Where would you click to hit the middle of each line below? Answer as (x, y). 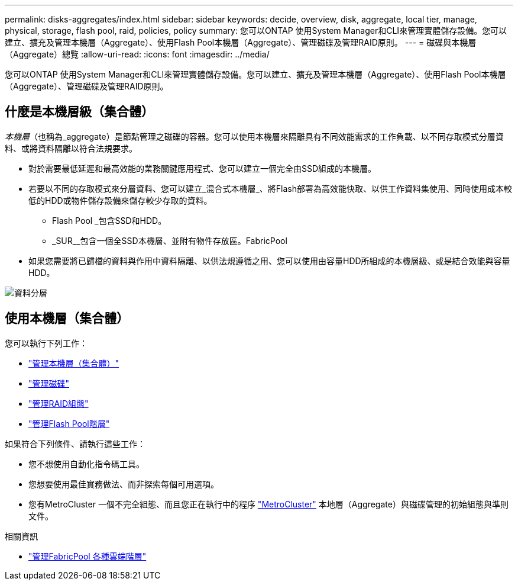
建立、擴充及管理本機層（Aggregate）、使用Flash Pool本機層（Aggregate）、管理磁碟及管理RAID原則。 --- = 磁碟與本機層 (241, 42)
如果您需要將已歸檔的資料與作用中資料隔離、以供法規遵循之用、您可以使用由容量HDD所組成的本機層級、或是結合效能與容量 (269, 261)
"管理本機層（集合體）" (74, 363)
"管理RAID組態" (59, 403)
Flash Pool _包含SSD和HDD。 (109, 220)
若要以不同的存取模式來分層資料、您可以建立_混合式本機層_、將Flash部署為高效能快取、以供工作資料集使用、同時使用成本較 (270, 188)
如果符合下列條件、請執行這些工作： (75, 443)
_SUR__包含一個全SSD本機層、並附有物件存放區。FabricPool (170, 240)
